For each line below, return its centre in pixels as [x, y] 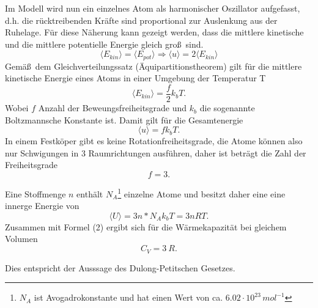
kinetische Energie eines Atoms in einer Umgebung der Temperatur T [135, 78]
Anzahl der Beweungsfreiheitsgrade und [113, 108]
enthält [90, 193]
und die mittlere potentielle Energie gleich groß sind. [104, 44]
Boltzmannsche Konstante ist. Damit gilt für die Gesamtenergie [124, 119]
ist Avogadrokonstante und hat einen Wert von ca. [128, 297]
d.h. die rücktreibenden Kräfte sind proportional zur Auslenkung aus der [141, 20]
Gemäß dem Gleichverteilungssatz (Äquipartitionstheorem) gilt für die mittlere [153, 66]
